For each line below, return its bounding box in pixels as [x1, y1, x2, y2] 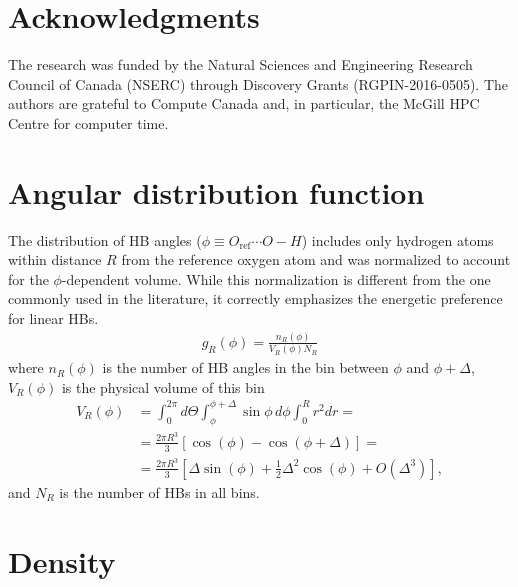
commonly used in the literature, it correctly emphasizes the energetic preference [8, 288, 503, 309]
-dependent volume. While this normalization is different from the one [61, 268, 491, 289]
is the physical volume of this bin [61, 376, 265, 397]
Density [8, 540, 116, 581]
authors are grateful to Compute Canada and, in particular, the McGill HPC [8, 93, 480, 114]
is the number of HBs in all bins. [59, 481, 260, 502]
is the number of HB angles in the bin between [102, 357, 389, 378]
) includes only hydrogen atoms [301, 229, 494, 250]
